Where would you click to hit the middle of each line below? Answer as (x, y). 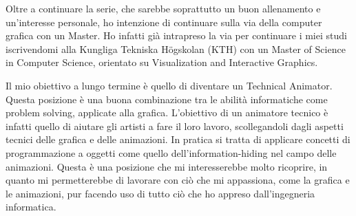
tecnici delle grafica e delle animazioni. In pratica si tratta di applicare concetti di (178, 139)
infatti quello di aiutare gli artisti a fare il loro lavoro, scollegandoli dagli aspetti (175, 126)
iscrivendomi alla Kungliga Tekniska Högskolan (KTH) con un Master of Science (176, 48)
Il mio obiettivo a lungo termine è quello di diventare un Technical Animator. (169, 85)
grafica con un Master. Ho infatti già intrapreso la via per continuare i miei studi (176, 35)
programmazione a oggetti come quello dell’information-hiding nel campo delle (171, 152)
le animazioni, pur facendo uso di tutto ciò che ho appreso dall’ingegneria (160, 193)
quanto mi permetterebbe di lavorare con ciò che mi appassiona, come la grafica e (178, 180)
